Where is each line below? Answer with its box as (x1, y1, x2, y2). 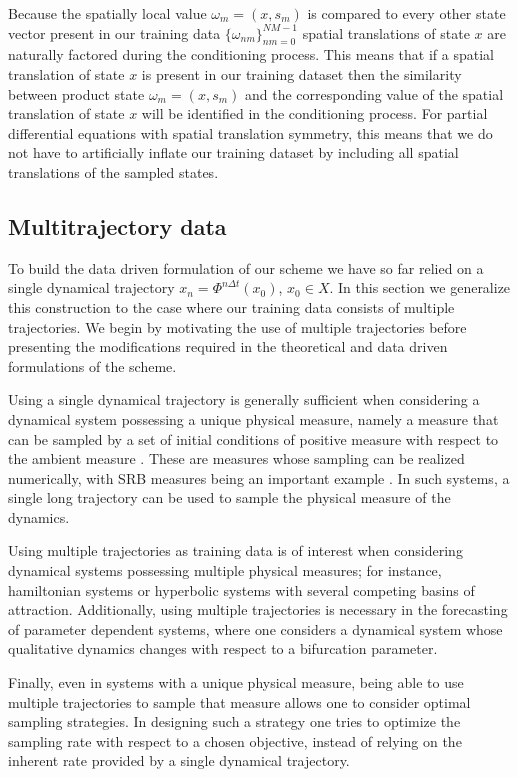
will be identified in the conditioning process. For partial (141, 103, 488, 124)
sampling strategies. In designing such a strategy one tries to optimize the (8, 711, 461, 732)
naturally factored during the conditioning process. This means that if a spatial (8, 44, 494, 65)
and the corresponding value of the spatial (245, 83, 504, 104)
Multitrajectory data (8, 210, 227, 241)
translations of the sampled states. (8, 161, 219, 182)
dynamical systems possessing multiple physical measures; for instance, (8, 560, 442, 581)
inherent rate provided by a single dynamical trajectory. (8, 750, 350, 771)
